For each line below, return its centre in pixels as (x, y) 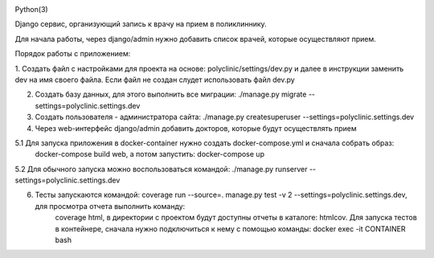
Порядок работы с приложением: (73, 54)
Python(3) (31, 9)
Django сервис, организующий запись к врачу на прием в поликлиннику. (141, 24)
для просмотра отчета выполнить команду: (110, 206)
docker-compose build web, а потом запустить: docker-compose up (150, 154)
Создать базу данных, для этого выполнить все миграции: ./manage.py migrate (171, 94)
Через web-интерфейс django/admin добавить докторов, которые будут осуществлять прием (196, 128)
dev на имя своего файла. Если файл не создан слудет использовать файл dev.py (155, 80)
